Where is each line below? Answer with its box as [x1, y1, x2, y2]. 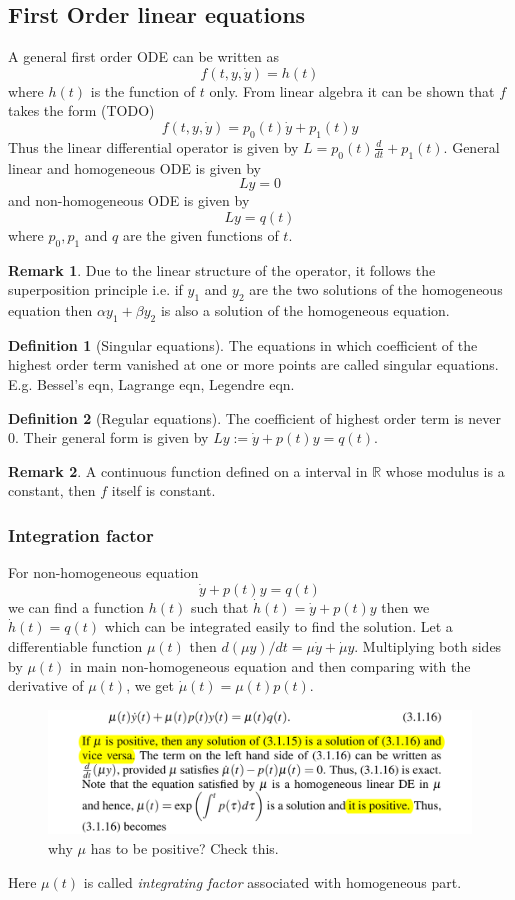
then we [381, 596, 430, 617]
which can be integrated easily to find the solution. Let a [104, 616, 453, 637]
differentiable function [8, 635, 143, 656]
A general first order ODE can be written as [8, 46, 280, 67]
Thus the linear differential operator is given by [8, 136, 299, 157]
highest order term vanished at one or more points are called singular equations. [8, 354, 499, 375]
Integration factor [8, 522, 154, 547]
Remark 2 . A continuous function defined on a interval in [8, 460, 368, 481]
